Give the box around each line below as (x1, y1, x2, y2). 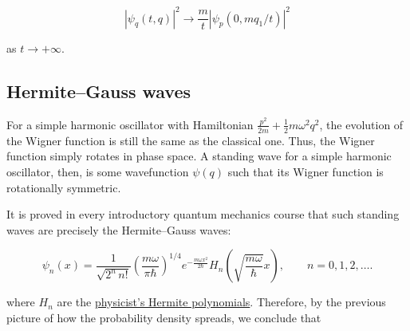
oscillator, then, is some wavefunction (6, 163, 189, 179)
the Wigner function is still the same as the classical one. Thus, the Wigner (6, 132, 375, 148)
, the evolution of (319, 116, 404, 132)
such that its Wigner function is (227, 163, 384, 179)
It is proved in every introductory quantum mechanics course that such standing (6, 206, 400, 223)
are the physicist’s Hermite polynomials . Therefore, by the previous (57, 294, 386, 310)
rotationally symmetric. (6, 179, 121, 195)
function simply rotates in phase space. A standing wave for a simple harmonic (6, 148, 392, 164)
